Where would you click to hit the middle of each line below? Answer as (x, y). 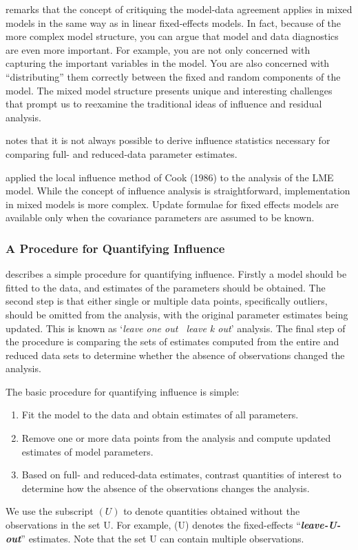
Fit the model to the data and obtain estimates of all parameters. (160, 415)
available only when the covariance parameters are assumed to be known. (160, 217)
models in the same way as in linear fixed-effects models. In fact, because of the (173, 22)
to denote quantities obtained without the (212, 511)
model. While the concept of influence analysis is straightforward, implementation (178, 191)
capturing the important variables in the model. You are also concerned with (168, 63)
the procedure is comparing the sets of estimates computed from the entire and (172, 342)
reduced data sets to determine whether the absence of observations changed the (175, 355)
